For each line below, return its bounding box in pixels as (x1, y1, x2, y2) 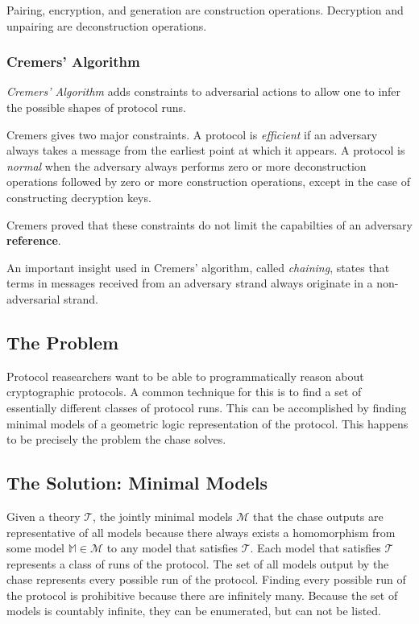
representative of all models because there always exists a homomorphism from (6, 523, 396, 540)
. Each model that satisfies (250, 539, 381, 556)
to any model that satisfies (106, 539, 239, 556)
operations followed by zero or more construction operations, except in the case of (6, 173, 411, 190)
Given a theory (6, 507, 81, 524)
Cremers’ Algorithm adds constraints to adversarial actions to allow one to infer (6, 83, 401, 100)
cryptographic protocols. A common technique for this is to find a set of (6, 383, 362, 400)
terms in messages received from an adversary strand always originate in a (6, 275, 373, 291)
